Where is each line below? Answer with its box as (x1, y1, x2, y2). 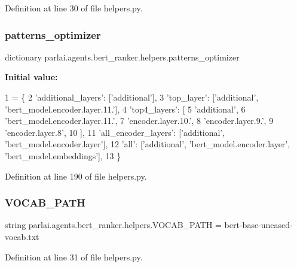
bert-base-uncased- (224, 219, 293, 231)
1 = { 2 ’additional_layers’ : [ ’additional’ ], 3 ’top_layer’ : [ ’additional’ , (5, 91, 259, 103)
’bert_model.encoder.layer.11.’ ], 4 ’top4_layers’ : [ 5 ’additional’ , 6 (5, 102, 246, 115)
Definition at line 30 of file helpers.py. (5, 2, 143, 14)
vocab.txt (5, 230, 39, 242)
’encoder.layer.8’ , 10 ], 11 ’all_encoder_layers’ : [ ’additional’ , (5, 126, 225, 138)
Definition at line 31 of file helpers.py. (5, 250, 143, 263)
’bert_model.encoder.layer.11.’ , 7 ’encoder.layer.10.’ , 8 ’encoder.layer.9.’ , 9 (5, 114, 274, 127)
